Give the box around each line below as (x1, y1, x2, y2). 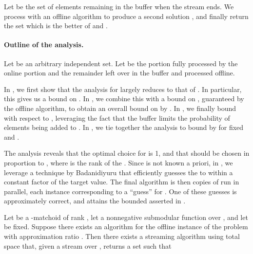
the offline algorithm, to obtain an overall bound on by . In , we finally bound (4, 103, 236, 113)
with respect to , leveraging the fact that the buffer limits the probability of (4, 112, 230, 123)
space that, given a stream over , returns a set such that (4, 240, 172, 251)
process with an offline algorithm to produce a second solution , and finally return (4, 11, 249, 21)
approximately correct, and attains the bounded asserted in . (4, 196, 186, 206)
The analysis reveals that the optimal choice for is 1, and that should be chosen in (4, 148, 250, 158)
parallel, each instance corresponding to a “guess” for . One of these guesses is (4, 186, 237, 196)
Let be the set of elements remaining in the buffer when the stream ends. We (4, 1, 234, 11)
